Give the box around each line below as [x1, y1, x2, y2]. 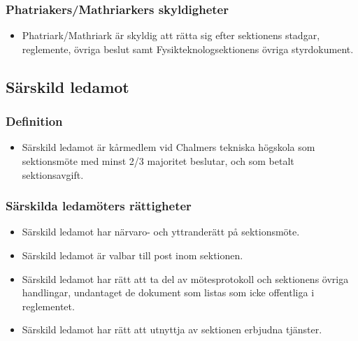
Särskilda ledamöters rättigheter [6, 197, 192, 215]
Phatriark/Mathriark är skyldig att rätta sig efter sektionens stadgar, [22, 28, 320, 43]
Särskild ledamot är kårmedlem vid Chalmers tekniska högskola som [22, 140, 315, 154]
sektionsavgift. [22, 167, 84, 182]
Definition [6, 113, 63, 130]
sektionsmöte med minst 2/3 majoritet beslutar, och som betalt [22, 154, 294, 168]
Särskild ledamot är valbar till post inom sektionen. [22, 248, 243, 262]
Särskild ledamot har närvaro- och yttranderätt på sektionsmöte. [22, 224, 300, 239]
